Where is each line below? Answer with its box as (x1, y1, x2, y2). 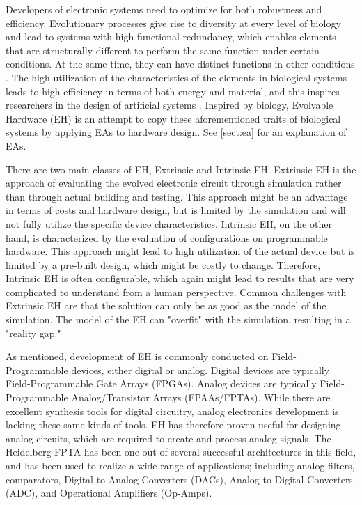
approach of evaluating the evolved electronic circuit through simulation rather (6, 176, 342, 190)
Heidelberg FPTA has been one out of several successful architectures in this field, (6, 444, 356, 459)
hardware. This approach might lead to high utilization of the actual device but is (6, 244, 355, 258)
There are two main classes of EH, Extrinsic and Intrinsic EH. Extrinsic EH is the (6, 162, 356, 176)
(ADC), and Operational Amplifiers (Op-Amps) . (6, 485, 212, 500)
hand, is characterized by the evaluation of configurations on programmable (6, 230, 328, 244)
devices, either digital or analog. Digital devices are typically (71, 362, 330, 377)
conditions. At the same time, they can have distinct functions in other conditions (6, 56, 355, 71)
